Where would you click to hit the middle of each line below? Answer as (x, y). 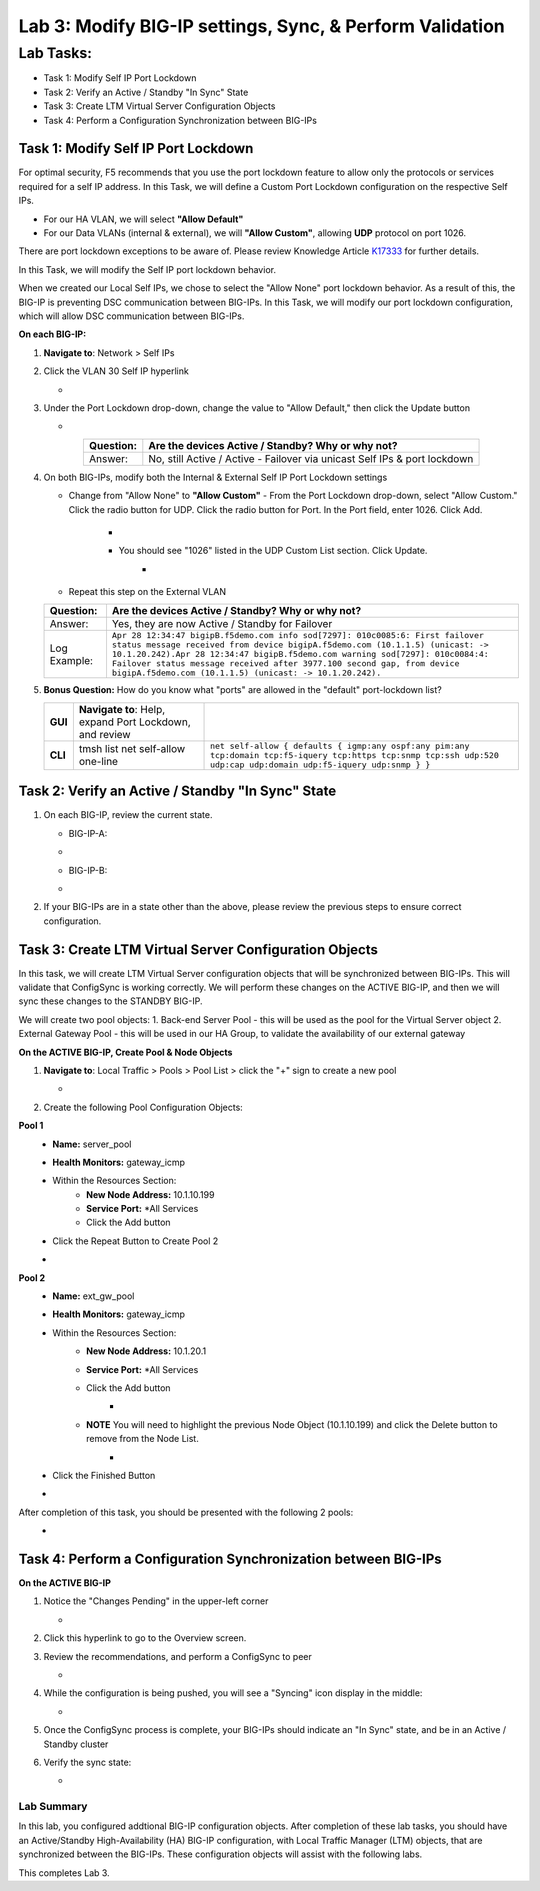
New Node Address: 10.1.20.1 (146, 1351)
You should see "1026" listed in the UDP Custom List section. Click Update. (273, 551)
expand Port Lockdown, (135, 722)
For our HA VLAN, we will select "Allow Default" (143, 219)
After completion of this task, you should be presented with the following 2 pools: (186, 1512)
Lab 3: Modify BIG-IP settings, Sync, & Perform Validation (261, 26)
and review (104, 734)
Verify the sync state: (87, 1762)
